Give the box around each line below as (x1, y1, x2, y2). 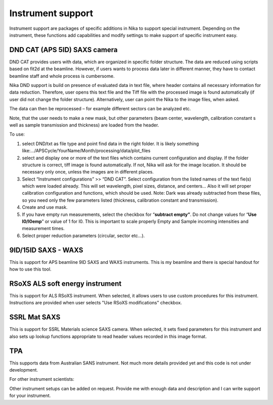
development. (9, 367, 38, 373)
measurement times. (22, 226, 65, 232)
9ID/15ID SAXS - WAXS (9, 246, 83, 254)
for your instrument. (9, 392, 51, 399)
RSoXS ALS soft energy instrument (9, 279, 122, 288)
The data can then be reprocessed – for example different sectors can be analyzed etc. (9, 106, 191, 112)
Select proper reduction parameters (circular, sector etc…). (22, 233, 145, 239)
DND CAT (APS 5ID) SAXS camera (9, 46, 118, 54)
